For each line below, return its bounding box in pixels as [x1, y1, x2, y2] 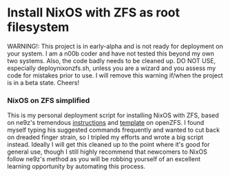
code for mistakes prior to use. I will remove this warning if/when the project [7, 71, 224, 80]
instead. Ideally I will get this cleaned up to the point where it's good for [7, 141, 210, 149]
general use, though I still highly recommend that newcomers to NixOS [7, 147, 208, 156]
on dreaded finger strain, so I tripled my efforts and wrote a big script [7, 133, 204, 141]
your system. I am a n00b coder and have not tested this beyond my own [7, 49, 215, 58]
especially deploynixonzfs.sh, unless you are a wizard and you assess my [7, 64, 216, 72]
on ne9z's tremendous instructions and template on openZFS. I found [7, 119, 205, 127]
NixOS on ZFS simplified [7, 95, 90, 105]
